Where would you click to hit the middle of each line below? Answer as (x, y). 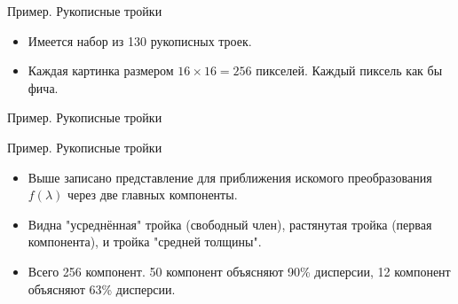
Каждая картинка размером (101, 70)
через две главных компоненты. (152, 195)
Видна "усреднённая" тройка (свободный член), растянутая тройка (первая (230, 224)
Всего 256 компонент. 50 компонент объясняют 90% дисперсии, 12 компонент (239, 271)
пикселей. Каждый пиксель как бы (349, 70)
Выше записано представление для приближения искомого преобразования (230, 177)
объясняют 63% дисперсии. (102, 288)
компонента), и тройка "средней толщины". (145, 242)
